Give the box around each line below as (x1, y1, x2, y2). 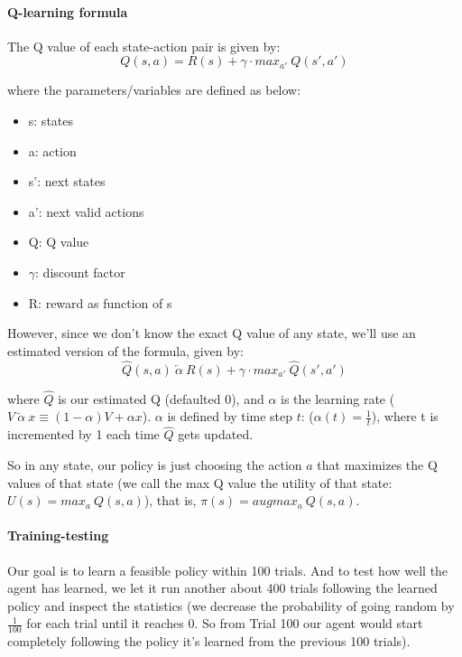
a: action (28, 141, 77, 160)
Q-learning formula (7, 2, 128, 21)
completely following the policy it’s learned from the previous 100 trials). (7, 632, 411, 651)
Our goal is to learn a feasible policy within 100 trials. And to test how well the (7, 560, 448, 579)
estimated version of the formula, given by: (7, 341, 244, 360)
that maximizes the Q (317, 455, 438, 474)
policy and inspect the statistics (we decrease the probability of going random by (7, 596, 455, 615)
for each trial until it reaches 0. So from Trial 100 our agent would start (26, 614, 423, 633)
